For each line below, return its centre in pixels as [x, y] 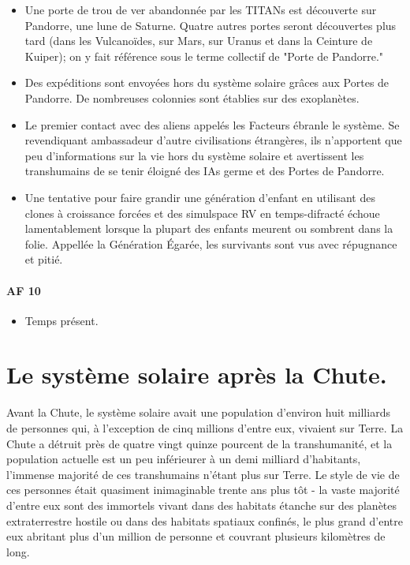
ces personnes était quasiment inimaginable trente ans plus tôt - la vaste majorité [203, 490]
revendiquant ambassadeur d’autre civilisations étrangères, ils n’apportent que [213, 140]
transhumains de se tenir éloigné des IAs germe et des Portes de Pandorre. [205, 171]
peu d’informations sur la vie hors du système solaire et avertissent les [194, 155]
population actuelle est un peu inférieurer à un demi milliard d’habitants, [184, 459]
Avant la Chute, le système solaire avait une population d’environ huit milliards [198, 412]
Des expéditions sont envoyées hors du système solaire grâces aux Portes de [207, 82]
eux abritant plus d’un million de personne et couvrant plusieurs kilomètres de [196, 536]
